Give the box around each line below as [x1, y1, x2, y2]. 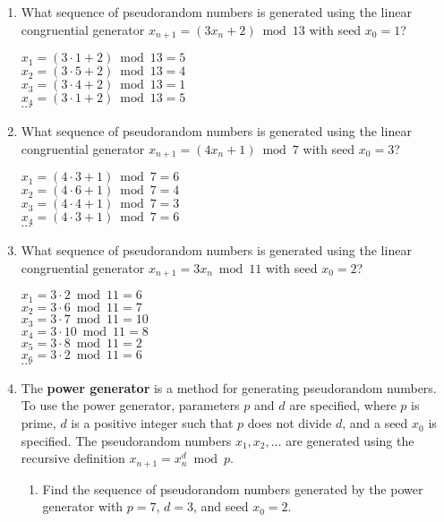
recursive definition [21, 449, 125, 467]
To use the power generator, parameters [21, 396, 240, 415]
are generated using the [286, 431, 414, 449]
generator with [42, 497, 124, 516]
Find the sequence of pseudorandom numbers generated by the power [42, 479, 423, 498]
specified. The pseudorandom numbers [21, 431, 232, 449]
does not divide [247, 414, 332, 432]
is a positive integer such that [71, 414, 234, 432]
